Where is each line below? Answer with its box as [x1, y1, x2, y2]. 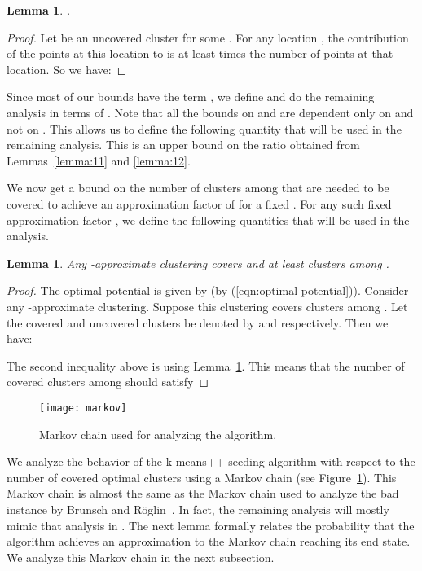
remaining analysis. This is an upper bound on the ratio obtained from [7, 136, 360, 153]
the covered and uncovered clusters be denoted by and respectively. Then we [7, 314, 389, 331]
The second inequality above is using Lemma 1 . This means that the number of [7, 357, 405, 374]
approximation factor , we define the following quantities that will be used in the [7, 211, 410, 228]
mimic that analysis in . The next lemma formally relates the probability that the [7, 516, 415, 534]
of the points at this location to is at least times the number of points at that [7, 45, 393, 62]
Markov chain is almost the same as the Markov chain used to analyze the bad [7, 485, 399, 502]
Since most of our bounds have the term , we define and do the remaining [7, 88, 375, 105]
